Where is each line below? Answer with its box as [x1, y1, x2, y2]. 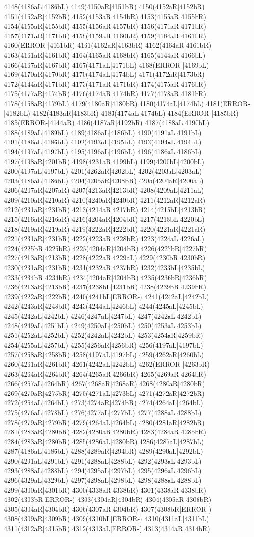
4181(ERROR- [206, 98, 250, 108]
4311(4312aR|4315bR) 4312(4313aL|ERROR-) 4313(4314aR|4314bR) [4, 523, 210, 534]
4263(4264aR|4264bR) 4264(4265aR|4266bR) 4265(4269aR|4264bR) [4, 368, 206, 379]
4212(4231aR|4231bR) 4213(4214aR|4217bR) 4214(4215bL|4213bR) [4, 204, 206, 215]
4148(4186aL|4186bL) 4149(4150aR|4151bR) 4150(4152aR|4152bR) [4, 1, 205, 11]
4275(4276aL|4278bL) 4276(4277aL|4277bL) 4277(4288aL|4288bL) [4, 407, 202, 417]
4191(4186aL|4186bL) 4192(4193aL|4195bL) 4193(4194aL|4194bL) [4, 137, 202, 147]
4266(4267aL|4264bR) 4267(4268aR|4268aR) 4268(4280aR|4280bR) [4, 378, 205, 389]
